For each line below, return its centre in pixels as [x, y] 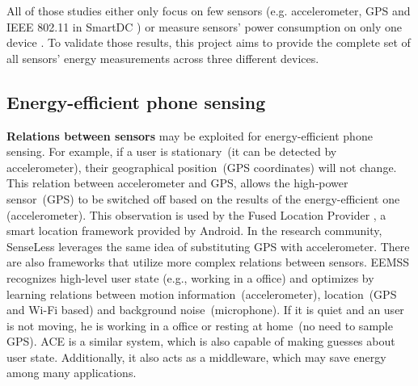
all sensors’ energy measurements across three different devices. [163, 58]
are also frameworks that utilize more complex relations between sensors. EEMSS [208, 262]
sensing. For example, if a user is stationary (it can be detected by [172, 151]
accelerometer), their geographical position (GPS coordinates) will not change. [202, 167]
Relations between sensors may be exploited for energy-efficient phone [190, 135]
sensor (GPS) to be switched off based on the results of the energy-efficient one [203, 198]
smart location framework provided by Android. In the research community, [194, 231]
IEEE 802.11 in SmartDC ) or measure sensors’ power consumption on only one [205, 26]
